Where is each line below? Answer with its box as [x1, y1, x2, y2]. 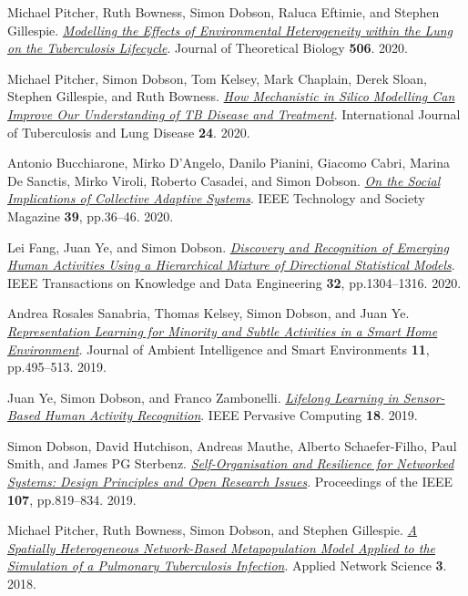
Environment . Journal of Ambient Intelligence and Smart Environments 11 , [7, 339, 430, 358]
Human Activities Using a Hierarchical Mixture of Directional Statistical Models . [7, 255, 455, 274]
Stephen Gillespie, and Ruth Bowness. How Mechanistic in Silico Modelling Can [7, 87, 455, 106]
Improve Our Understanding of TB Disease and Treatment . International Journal [7, 104, 461, 123]
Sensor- [402, 387, 445, 406]
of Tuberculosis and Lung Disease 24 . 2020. [7, 122, 250, 141]
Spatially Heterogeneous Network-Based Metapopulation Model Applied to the [7, 538, 435, 557]
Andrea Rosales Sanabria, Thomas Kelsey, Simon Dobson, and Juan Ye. [7, 303, 410, 323]
